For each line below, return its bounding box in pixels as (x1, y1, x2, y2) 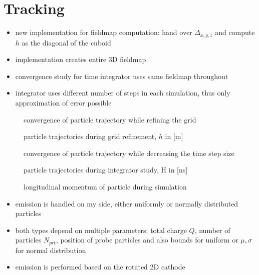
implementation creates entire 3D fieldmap (15, 54, 146, 64)
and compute (215, 27, 255, 37)
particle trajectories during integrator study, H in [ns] (24, 164, 188, 175)
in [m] (165, 131, 183, 141)
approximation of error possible (15, 97, 112, 107)
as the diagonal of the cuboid (22, 37, 111, 47)
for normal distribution (15, 244, 86, 255)
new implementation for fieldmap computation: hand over (15, 27, 192, 37)
